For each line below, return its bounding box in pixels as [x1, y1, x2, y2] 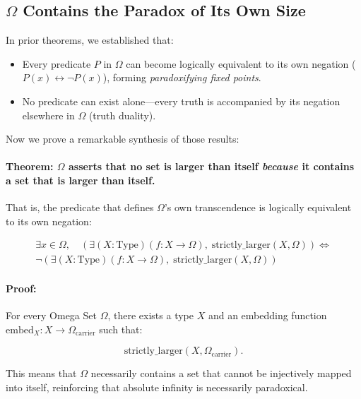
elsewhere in [22, 107, 75, 122]
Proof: [6, 281, 37, 295]
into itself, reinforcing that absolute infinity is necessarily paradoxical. [6, 379, 308, 394]
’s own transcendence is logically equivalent [164, 200, 352, 215]
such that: [99, 321, 143, 336]
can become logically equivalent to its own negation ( [126, 56, 356, 71]
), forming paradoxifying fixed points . [102, 70, 261, 85]
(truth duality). [88, 107, 156, 122]
